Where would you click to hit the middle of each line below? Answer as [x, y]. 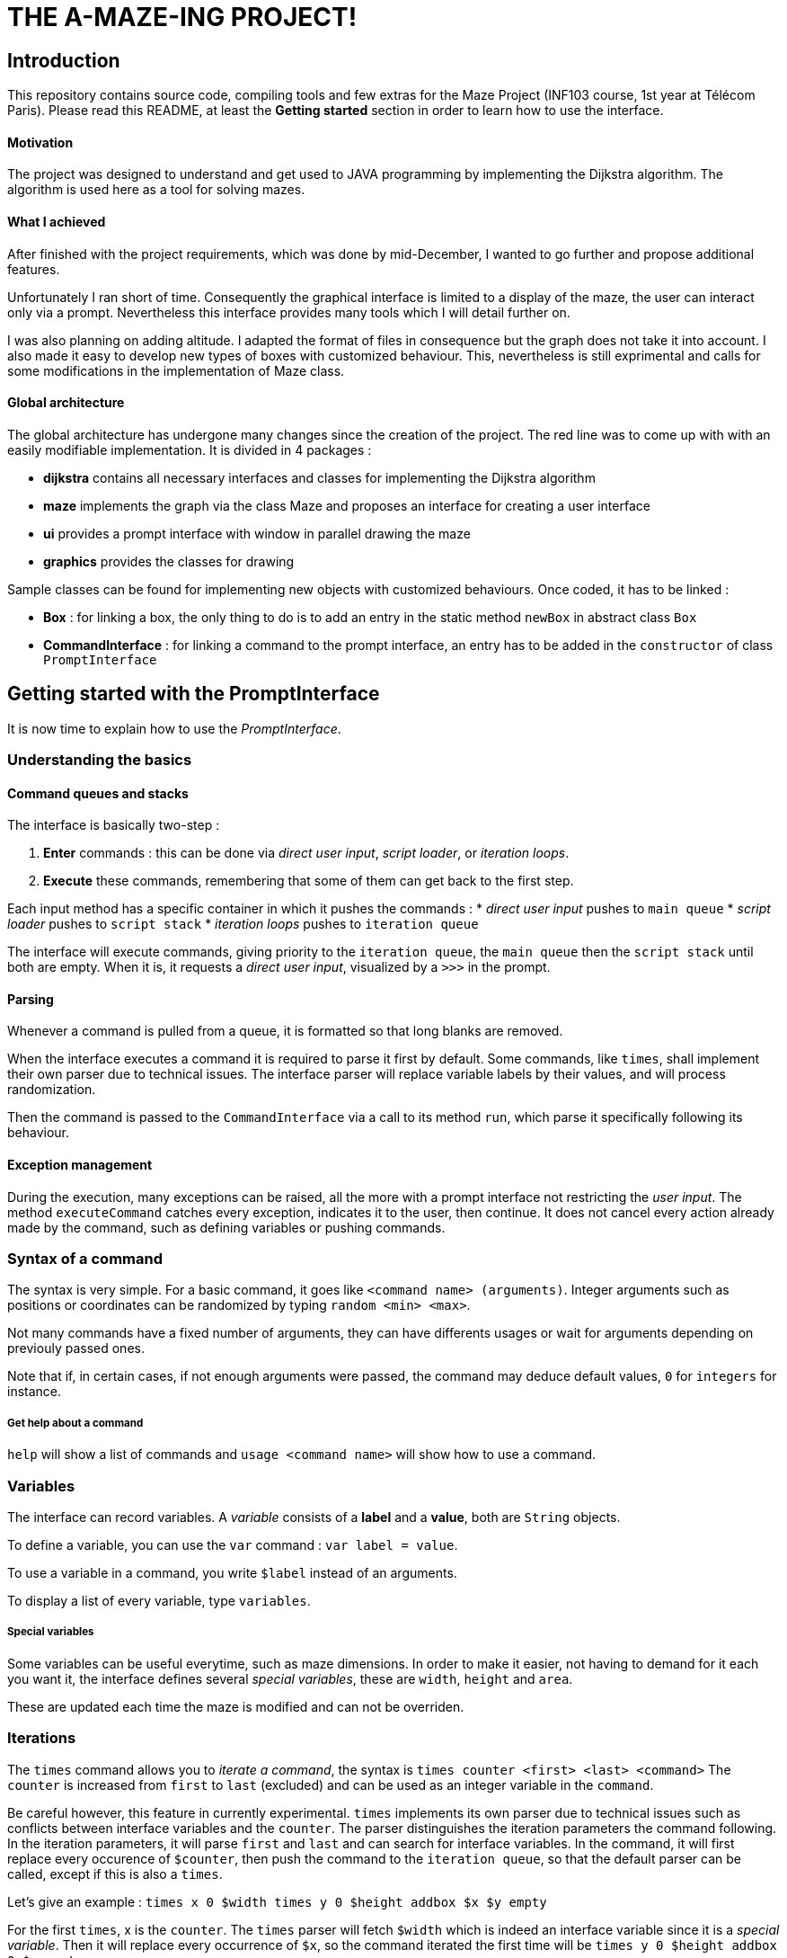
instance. [35, 1392]
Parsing [31, 999]
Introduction [64, 60]
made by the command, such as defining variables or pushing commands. [226, 1227]
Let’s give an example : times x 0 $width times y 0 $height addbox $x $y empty [277, 1901]
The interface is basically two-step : [114, 825]
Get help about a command [75, 1423]
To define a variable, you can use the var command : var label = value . [233, 1544]
